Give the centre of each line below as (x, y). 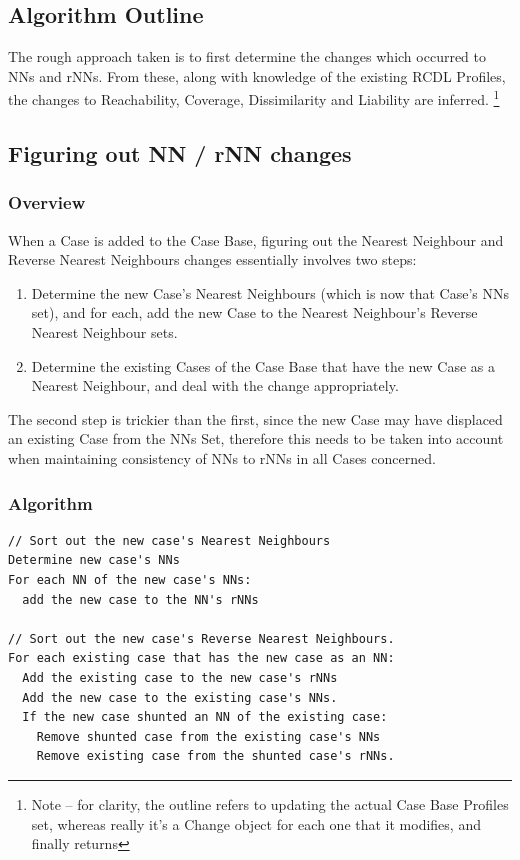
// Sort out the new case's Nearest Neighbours (169, 540)
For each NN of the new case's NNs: (130, 579)
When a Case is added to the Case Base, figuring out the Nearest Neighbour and (256, 239)
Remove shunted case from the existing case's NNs (208, 736)
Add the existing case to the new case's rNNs (180, 677)
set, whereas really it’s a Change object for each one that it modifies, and (256, 823)
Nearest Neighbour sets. (104, 332)
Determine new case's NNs (94, 560)
